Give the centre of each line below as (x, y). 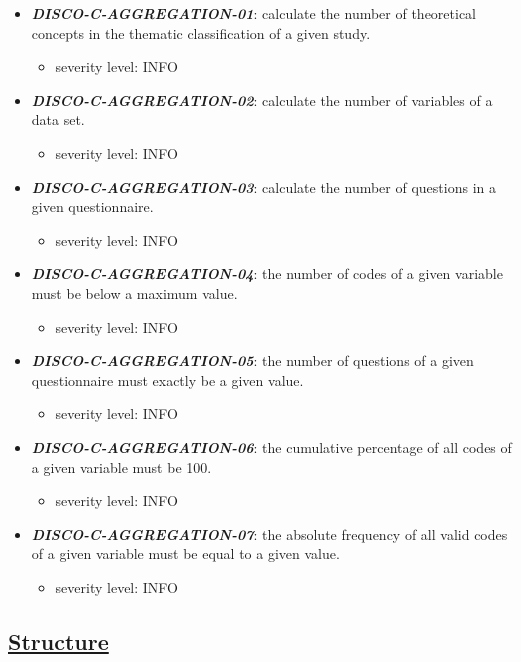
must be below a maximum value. (134, 292)
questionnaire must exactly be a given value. (167, 379)
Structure (58, 640)
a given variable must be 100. (121, 466)
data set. (58, 119)
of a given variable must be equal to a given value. (185, 553)
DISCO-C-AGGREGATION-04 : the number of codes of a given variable (267, 273)
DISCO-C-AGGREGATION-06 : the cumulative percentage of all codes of (271, 446)
